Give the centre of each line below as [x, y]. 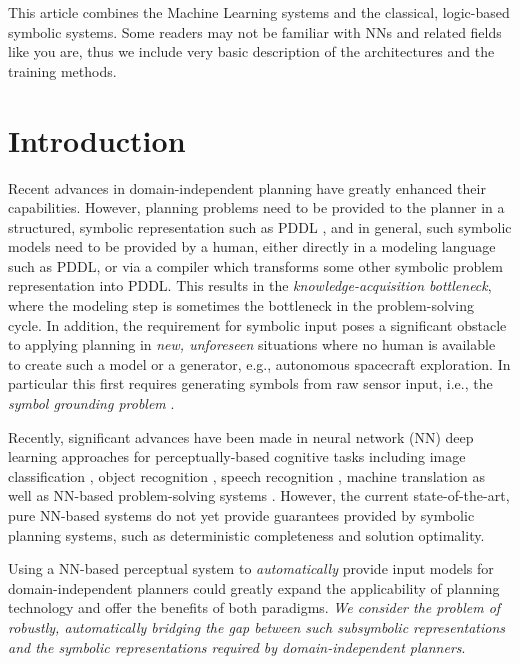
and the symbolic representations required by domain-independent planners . [237, 646]
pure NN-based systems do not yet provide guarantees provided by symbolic [241, 515]
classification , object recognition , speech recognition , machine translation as [246, 475]
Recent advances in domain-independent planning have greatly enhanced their [247, 187]
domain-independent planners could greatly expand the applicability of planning [254, 587]
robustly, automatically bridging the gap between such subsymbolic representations [257, 626]
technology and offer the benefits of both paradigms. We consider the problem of [254, 607]
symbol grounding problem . [91, 403]
